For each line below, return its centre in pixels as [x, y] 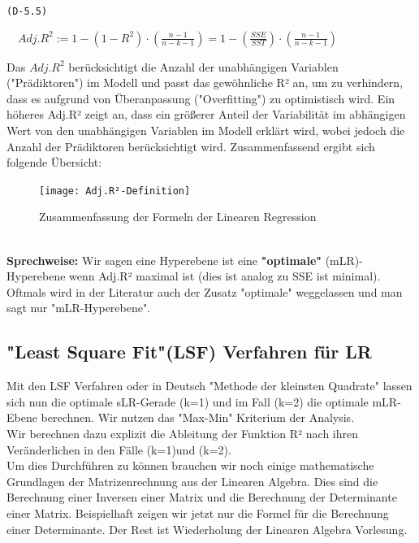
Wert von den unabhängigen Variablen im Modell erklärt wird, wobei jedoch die [206, 130]
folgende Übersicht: [54, 162]
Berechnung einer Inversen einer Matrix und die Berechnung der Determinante [202, 497]
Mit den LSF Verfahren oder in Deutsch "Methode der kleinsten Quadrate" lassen [209, 386]
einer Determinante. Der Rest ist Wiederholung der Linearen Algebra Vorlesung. [207, 529]
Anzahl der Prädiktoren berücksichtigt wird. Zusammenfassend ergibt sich [191, 146]
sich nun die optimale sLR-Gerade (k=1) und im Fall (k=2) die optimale [188, 401]
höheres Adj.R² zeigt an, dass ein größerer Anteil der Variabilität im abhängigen [206, 114]
